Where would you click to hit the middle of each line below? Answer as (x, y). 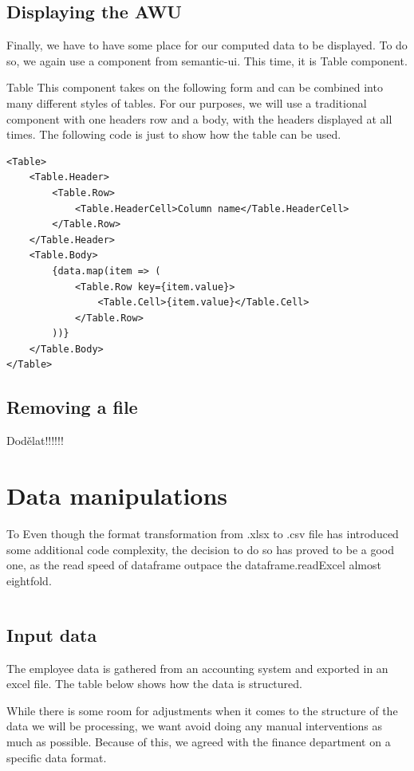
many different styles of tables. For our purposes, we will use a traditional (187, 102)
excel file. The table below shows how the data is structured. (154, 684)
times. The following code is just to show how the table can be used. (174, 134)
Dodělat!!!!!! (35, 441)
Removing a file (72, 407)
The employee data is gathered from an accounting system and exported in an (197, 668)
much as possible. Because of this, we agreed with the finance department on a (199, 741)
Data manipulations (117, 496)
